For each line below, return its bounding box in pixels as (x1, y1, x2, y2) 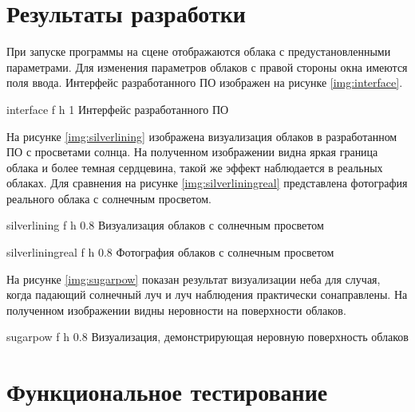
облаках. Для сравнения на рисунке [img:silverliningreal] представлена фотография (6, 175, 408, 191)
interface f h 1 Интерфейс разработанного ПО (6, 100, 229, 117)
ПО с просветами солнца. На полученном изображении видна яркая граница (6, 143, 378, 160)
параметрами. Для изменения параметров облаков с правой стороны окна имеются (6, 58, 408, 75)
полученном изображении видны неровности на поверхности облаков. (6, 301, 346, 318)
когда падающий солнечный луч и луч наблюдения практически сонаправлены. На (6, 286, 408, 303)
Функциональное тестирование (6, 375, 328, 408)
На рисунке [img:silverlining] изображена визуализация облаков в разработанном (6, 128, 397, 144)
